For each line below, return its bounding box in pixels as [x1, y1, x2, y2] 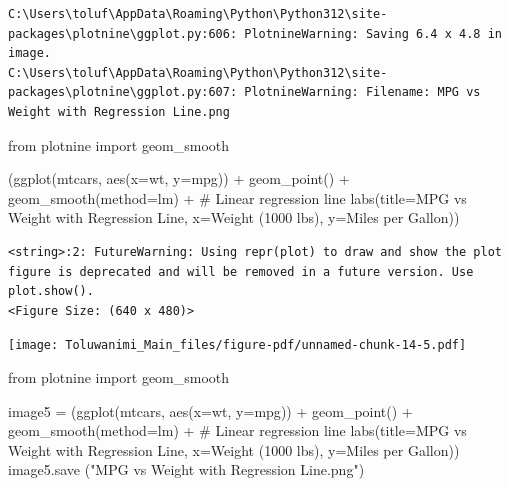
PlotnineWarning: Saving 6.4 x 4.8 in [244, 26, 502, 41]
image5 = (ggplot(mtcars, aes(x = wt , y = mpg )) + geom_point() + [8, 400, 413, 421]
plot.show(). [8, 284, 94, 299]
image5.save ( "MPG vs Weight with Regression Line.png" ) [8, 459, 365, 480]
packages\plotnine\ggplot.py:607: [8, 85, 238, 100]
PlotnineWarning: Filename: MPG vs [244, 85, 481, 100]
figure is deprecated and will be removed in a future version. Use [8, 264, 474, 279]
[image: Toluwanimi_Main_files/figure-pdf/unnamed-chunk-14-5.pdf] [8, 338, 467, 353]
